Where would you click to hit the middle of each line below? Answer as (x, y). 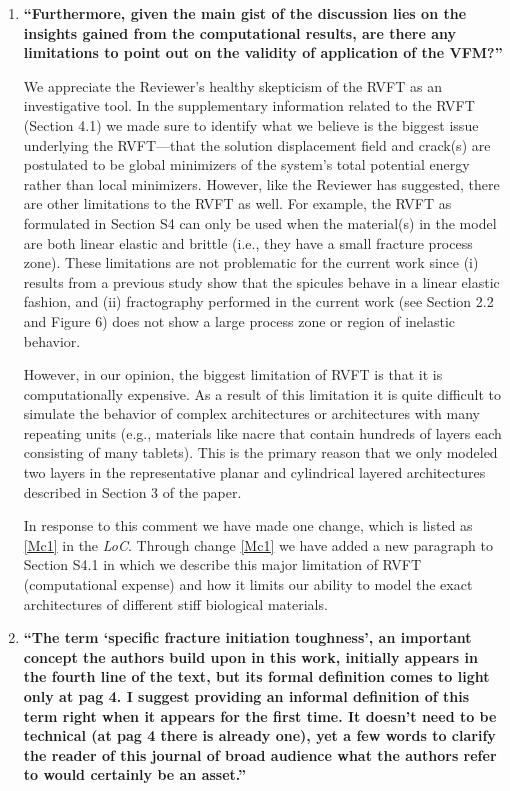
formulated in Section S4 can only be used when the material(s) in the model (260, 222)
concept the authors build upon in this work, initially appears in (250, 656)
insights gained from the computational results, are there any (240, 32)
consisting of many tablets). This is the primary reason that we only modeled (260, 452)
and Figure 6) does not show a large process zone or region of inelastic (239, 320)
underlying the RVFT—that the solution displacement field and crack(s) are (257, 144)
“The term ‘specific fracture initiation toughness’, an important (247, 637)
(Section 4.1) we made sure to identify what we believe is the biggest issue (251, 124)
